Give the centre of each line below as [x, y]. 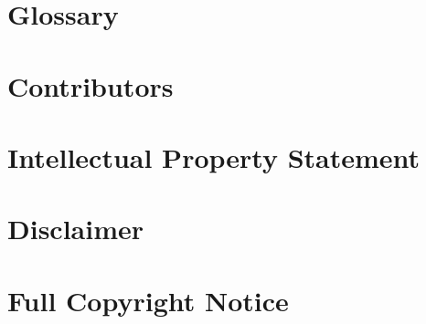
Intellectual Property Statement [214, 157]
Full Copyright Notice [148, 300]
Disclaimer [76, 229]
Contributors [91, 85]
